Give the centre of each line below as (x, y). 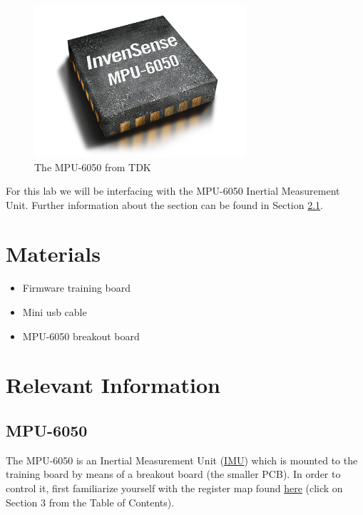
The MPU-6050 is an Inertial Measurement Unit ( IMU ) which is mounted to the (182, 460)
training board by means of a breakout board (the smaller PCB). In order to (173, 474)
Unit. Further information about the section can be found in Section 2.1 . (164, 204)
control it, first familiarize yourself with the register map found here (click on (174, 488)
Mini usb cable (55, 312)
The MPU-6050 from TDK (93, 167)
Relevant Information (113, 385)
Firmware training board (77, 288)
